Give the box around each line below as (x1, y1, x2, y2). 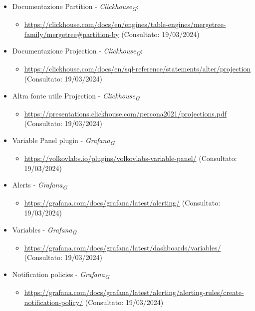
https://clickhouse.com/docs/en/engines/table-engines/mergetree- (24, 19, 226, 29)
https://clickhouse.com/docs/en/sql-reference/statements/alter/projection (24, 63, 251, 74)
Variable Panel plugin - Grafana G (12, 134, 115, 146)
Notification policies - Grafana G (12, 268, 109, 280)
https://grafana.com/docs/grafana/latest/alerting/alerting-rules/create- (24, 287, 244, 297)
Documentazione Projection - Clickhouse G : (12, 45, 143, 57)
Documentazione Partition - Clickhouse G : (12, 1, 139, 12)
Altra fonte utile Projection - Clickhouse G (12, 90, 140, 102)
